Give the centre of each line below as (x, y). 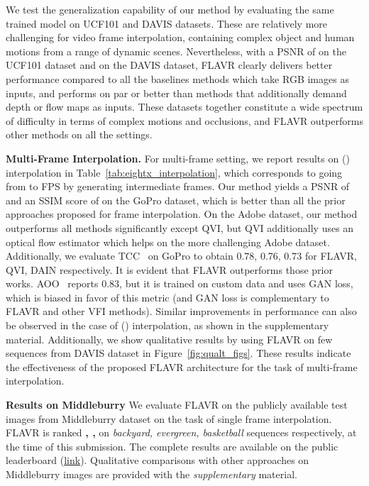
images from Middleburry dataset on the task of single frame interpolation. (169, 418)
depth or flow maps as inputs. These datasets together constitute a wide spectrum (184, 107)
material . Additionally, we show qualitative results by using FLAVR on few (169, 339)
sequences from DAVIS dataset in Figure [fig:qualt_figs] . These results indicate (178, 353)
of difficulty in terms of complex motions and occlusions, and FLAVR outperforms (184, 120)
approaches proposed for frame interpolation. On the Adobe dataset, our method (182, 214)
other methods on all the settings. (79, 134)
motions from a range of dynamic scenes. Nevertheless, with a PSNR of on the (176, 51)
